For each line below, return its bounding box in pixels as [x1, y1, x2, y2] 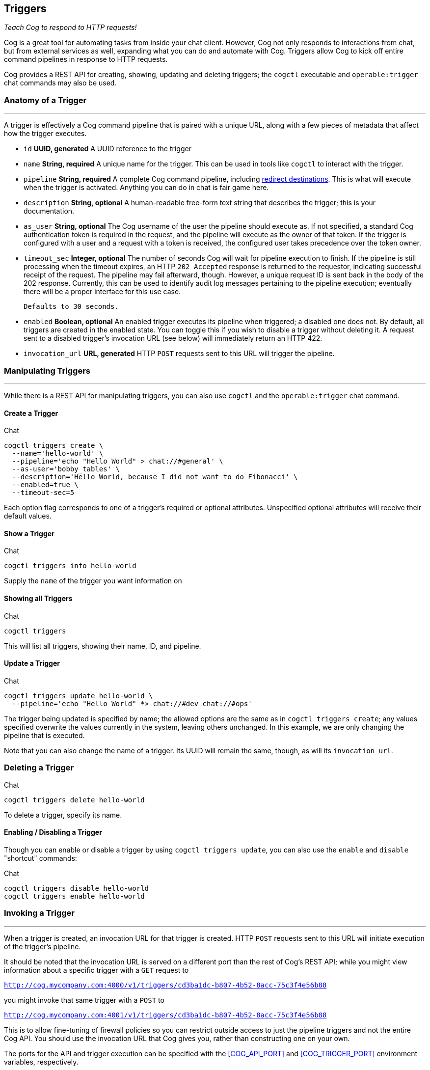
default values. [4, 512, 52, 521]
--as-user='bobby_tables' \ [12, 465, 120, 473]
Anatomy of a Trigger [4, 95, 87, 105]
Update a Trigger [4, 659, 60, 668]
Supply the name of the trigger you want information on [4, 576, 182, 585]
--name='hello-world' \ [12, 449, 104, 458]
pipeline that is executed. [4, 731, 85, 740]
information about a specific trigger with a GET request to [4, 965, 189, 974]
